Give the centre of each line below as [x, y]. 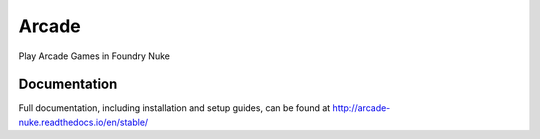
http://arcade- [361, 108]
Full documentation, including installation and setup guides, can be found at [174, 108]
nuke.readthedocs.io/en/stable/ [83, 122]
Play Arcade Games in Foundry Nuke [94, 56]
